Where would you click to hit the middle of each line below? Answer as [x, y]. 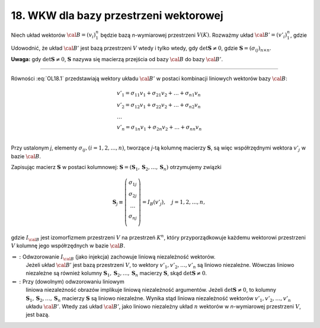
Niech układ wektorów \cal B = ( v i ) [53, 36]
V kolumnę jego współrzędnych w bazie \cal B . [68, 246]
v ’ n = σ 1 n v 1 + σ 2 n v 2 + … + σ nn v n [159, 128]
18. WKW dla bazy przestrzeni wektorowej [117, 15]
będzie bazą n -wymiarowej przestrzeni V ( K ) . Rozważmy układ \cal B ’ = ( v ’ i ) [194, 36]
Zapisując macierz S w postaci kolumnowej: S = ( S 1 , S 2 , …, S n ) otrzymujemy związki [116, 168]
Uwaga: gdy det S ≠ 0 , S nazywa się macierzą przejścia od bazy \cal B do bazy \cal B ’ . [117, 59]
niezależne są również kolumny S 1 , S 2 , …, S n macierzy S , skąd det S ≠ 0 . [116, 274]
